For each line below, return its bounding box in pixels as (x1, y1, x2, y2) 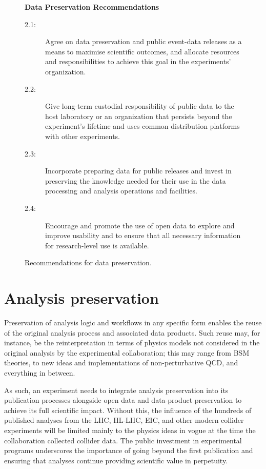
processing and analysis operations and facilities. (45, 185, 197, 196)
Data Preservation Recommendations (25, 2, 159, 12)
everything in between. (4, 367, 75, 378)
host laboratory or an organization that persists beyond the (45, 110, 232, 121)
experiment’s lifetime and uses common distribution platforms (45, 121, 240, 131)
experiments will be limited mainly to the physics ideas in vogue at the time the (4, 424, 256, 435)
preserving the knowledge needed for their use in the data (45, 175, 226, 186)
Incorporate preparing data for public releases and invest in (45, 165, 232, 176)
